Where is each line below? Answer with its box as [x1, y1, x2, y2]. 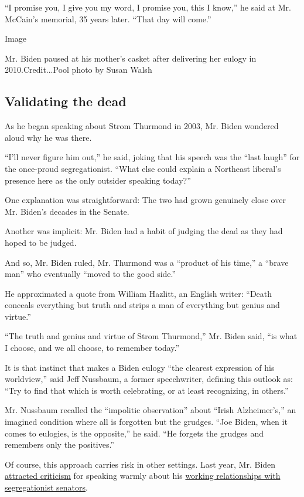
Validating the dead [5, 92, 127, 110]
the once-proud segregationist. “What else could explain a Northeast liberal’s [5, 162, 281, 174]
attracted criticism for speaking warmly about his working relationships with [5, 469, 281, 482]
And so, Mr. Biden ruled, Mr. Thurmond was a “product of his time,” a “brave [5, 256, 289, 268]
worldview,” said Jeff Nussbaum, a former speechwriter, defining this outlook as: [5, 373, 293, 385]
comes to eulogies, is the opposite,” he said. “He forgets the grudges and [5, 427, 264, 439]
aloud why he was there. [5, 131, 92, 143]
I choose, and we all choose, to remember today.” [5, 342, 180, 354]
